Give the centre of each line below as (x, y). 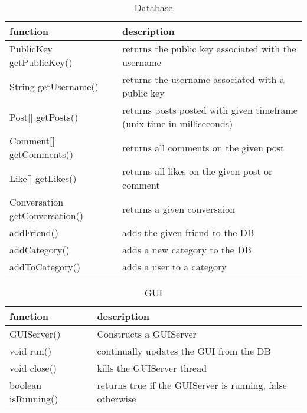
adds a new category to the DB (187, 250)
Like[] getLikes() (43, 178)
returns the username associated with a (203, 79)
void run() (31, 351)
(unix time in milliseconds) (178, 123)
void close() (33, 368)
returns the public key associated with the (209, 49)
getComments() (42, 154)
